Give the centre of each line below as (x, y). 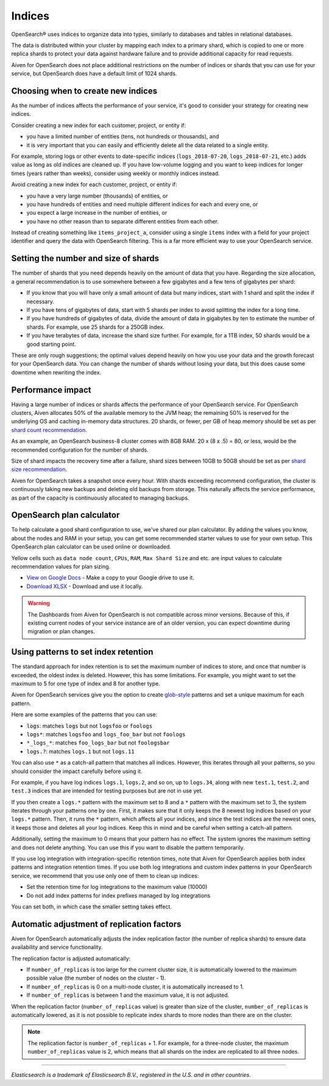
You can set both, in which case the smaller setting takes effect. (91, 907)
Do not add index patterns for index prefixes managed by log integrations (119, 895)
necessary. (41, 301)
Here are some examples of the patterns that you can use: (84, 714)
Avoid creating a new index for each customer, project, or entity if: (94, 185)
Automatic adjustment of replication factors (96, 924)
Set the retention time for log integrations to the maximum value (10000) (117, 887)
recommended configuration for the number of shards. (80, 450)
